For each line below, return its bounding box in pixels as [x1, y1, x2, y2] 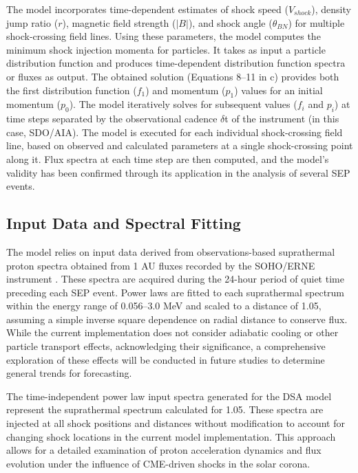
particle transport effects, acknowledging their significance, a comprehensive [6, 339, 326, 353]
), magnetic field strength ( [62, 15, 176, 30]
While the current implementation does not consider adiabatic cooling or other [6, 325, 339, 340]
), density [311, 2, 351, 16]
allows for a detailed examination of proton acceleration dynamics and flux [6, 443, 322, 457]
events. [6, 179, 35, 193]
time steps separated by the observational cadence [6, 111, 218, 126]
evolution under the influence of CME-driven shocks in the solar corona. [6, 456, 310, 470]
